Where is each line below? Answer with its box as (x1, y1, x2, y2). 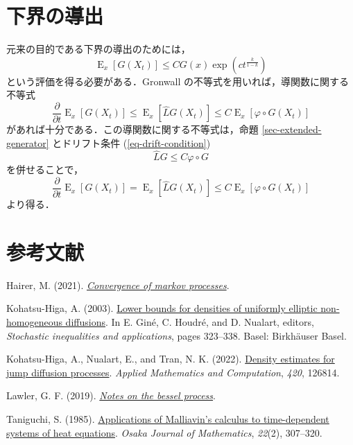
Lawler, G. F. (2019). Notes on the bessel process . (6, 388, 216, 403)
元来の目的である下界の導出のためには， (6, 42, 191, 56)
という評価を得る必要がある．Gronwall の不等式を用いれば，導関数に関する (6, 73, 350, 88)
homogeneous (6, 314, 62, 329)
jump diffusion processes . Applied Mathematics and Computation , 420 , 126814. (6, 365, 340, 379)
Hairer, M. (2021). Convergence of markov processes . (6, 277, 230, 292)
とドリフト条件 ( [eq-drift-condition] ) (52, 135, 211, 150)
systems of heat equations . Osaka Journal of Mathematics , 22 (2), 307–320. (6, 425, 322, 439)
